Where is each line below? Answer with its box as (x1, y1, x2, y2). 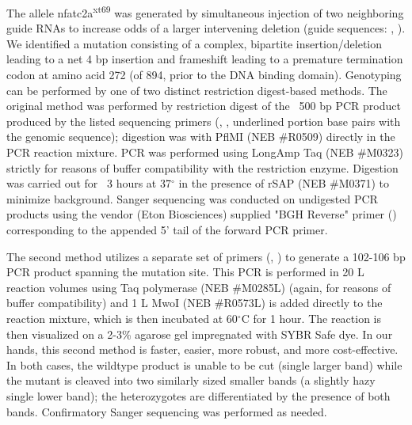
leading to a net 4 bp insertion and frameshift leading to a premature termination (6, 51, 403, 67)
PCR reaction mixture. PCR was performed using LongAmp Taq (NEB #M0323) (6, 144, 404, 160)
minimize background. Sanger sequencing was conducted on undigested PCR (6, 190, 378, 207)
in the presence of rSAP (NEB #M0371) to (178, 175, 390, 192)
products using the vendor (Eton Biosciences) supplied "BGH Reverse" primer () (6, 206, 397, 222)
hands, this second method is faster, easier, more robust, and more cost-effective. (6, 341, 399, 358)
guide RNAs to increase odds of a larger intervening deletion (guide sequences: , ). (6, 20, 406, 36)
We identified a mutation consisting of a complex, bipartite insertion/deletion (6, 35, 383, 51)
